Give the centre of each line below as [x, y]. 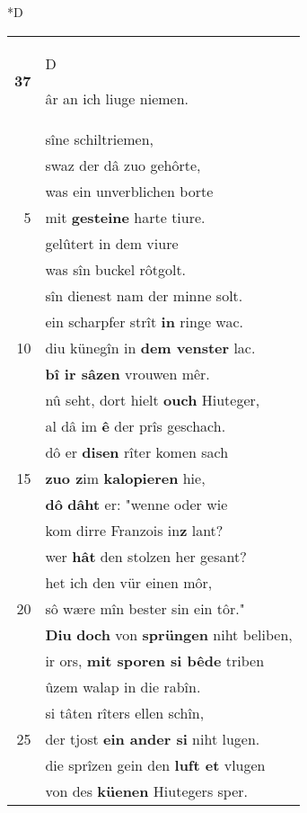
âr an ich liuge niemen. [117, 98]
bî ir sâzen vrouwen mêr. [127, 373]
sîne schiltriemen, [100, 138]
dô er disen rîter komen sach [137, 451]
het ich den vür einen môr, [129, 582]
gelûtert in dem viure [112, 243]
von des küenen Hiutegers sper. [146, 791]
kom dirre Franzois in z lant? [134, 530]
